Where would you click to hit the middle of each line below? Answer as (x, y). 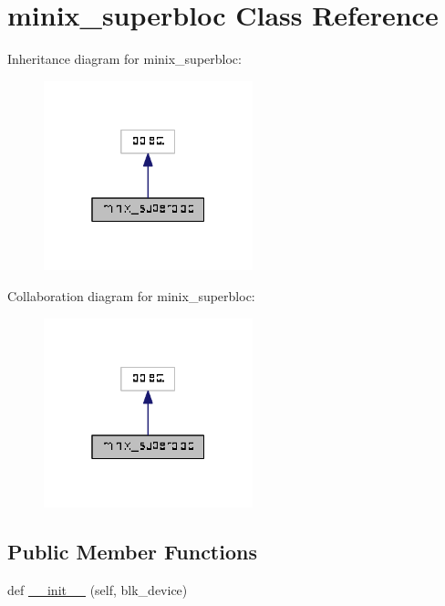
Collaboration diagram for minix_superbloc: (131, 295)
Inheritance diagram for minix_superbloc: (124, 59)
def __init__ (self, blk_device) (98, 589)
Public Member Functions (132, 552)
